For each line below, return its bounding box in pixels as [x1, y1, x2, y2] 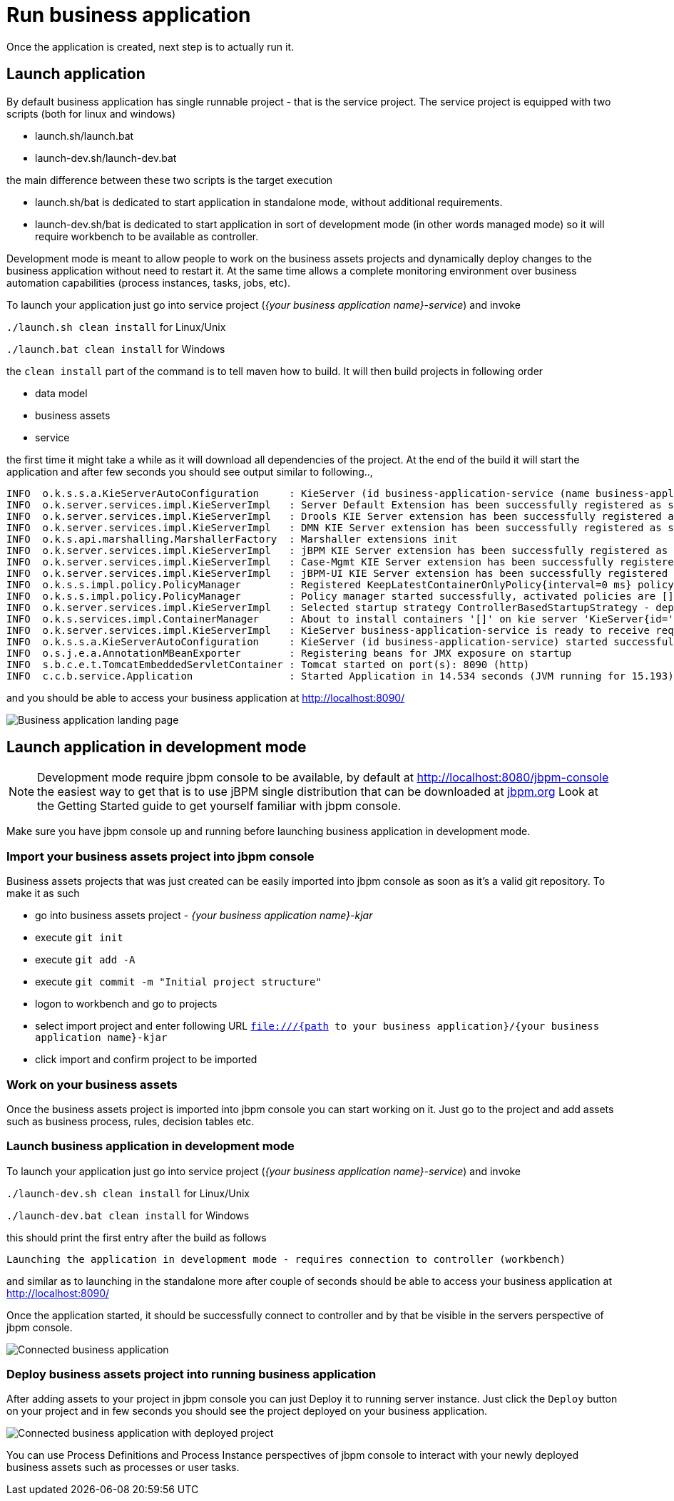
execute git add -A [35, 953, 136, 966]
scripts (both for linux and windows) [6, 107, 176, 120]
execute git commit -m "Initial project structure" [35, 975, 322, 988]
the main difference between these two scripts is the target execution [6, 173, 333, 186]
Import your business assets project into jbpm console [6, 849, 315, 864]
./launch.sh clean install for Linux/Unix [6, 320, 226, 333]
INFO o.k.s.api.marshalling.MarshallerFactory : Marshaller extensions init [6, 533, 458, 545]
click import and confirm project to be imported [35, 1053, 257, 1066]
